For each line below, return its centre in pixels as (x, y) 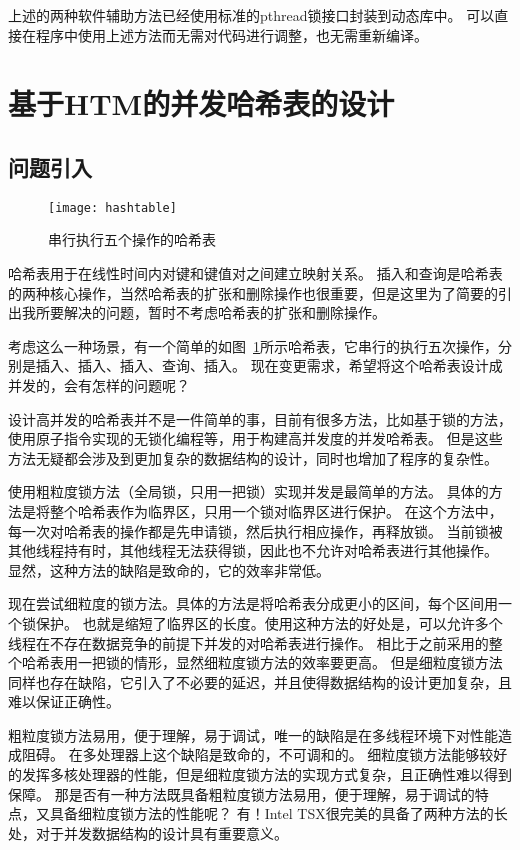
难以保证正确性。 (64, 701)
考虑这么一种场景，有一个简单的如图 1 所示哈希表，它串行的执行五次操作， (253, 345)
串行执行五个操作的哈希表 (132, 239)
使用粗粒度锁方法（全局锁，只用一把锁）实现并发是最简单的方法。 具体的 (248, 491)
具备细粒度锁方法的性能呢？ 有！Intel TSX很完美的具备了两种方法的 (271, 813)
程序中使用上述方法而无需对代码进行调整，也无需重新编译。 (231, 34)
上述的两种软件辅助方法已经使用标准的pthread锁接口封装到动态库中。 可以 (251, 15)
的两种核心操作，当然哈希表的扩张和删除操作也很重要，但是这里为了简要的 (253, 292)
